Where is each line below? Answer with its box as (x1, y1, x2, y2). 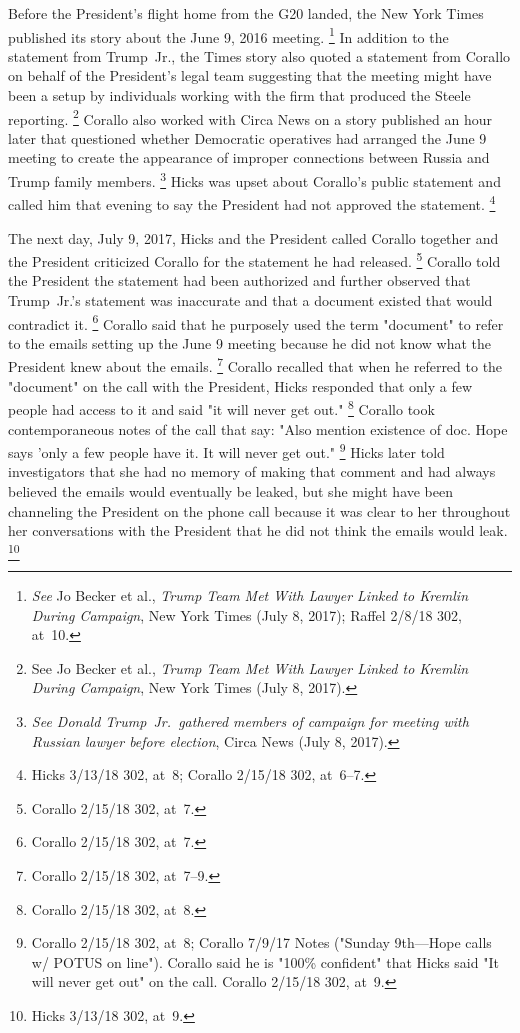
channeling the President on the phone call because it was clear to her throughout (8, 500, 511, 521)
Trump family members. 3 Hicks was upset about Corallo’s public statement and (8, 168, 501, 191)
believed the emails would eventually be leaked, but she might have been (8, 480, 454, 501)
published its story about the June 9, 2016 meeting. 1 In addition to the (8, 23, 449, 47)
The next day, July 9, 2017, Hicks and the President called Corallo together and (8, 227, 499, 248)
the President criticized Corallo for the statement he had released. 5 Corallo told (8, 248, 501, 271)
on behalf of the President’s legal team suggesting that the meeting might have (8, 65, 492, 86)
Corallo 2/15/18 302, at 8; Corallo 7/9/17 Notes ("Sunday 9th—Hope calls (31, 932, 492, 953)
